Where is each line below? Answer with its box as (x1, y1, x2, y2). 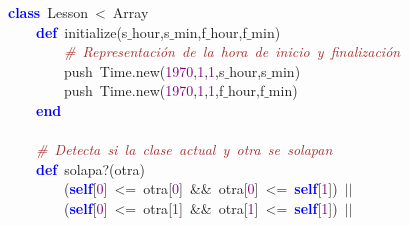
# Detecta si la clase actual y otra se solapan (36, 139, 333, 160)
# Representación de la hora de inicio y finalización (64, 41, 401, 62)
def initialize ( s (36, 21, 128, 42)
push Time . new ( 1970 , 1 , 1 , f (63, 80, 224, 101)
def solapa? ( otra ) (36, 158, 145, 179)
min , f (174, 21, 206, 42)
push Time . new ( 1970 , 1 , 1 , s (63, 60, 225, 81)
